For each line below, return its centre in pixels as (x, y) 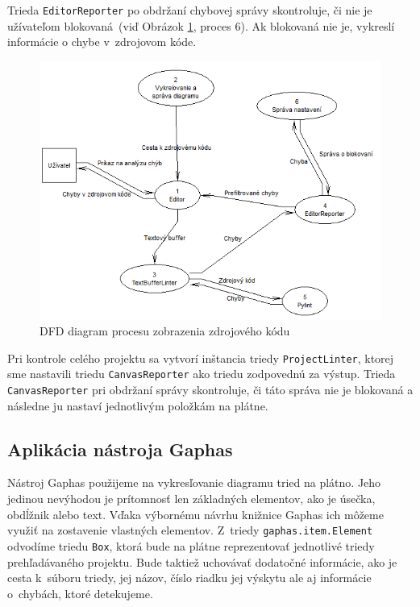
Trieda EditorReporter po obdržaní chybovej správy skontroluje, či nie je (190, 10)
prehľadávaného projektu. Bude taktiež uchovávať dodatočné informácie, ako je (202, 561)
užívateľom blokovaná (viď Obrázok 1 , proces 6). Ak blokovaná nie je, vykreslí (201, 25)
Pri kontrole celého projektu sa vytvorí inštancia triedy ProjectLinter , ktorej (201, 358)
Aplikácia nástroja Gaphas (120, 449)
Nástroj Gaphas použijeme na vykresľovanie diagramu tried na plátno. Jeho (194, 482)
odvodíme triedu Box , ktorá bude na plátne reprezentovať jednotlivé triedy (191, 545)
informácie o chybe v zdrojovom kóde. (102, 42)
